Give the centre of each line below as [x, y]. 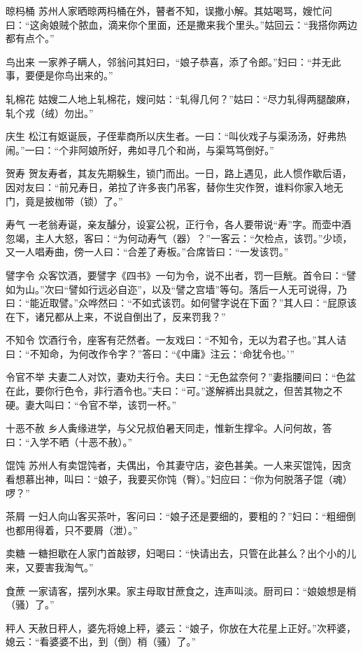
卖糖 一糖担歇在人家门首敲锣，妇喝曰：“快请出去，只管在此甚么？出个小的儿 [181, 553]
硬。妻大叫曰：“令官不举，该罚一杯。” [91, 404]
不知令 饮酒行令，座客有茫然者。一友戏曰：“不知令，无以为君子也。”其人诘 [176, 340]
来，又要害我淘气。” [50, 567]
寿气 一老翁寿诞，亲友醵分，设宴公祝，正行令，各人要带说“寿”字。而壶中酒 [178, 224]
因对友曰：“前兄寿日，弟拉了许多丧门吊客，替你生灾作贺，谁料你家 [160, 187]
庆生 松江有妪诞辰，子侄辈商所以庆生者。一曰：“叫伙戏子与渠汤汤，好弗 [171, 136]
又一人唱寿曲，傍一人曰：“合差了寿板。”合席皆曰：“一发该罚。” [147, 252]
